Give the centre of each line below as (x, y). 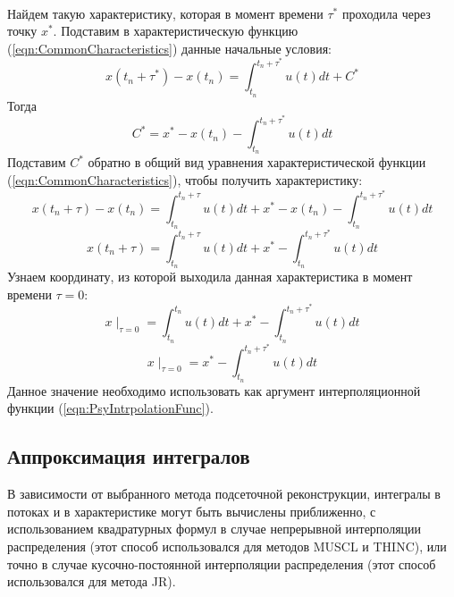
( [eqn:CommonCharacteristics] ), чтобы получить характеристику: (185, 180)
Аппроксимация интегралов (129, 456)
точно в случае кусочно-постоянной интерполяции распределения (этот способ (222, 563)
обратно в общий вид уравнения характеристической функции (257, 162)
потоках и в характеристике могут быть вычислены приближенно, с (192, 511)
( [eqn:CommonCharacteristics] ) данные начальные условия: (169, 48)
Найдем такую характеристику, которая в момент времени (165, 13)
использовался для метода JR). (92, 581)
